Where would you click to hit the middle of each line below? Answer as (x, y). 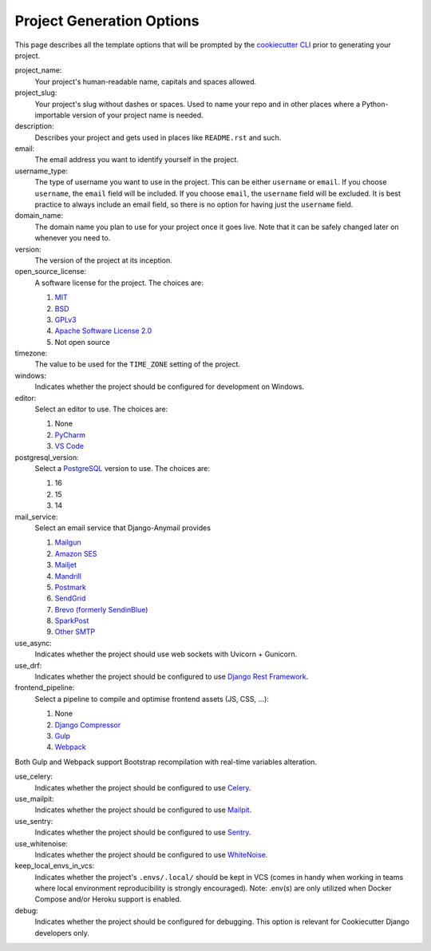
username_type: (41, 171)
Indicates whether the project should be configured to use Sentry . (143, 832)
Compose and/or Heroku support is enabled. (108, 899)
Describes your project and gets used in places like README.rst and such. (158, 137)
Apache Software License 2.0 (103, 331)
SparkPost (72, 621)
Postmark (71, 587)
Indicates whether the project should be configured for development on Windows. (170, 386)
